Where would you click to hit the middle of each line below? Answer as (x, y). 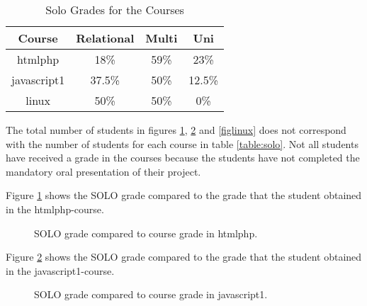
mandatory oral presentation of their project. (103, 171)
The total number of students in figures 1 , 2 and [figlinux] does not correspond (176, 130)
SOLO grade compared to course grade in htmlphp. (146, 233)
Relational (105, 38)
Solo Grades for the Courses (115, 10)
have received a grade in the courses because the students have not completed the (183, 158)
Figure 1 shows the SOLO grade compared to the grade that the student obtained (184, 195)
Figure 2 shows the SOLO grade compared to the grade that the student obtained (184, 257)
